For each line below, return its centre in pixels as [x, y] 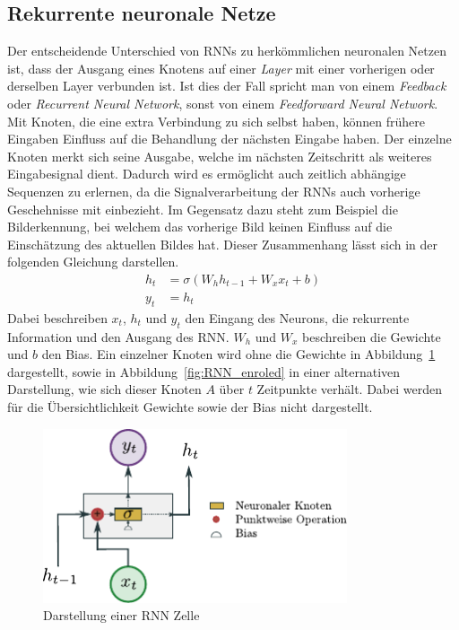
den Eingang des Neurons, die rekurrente [297, 317]
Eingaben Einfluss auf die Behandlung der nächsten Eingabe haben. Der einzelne [229, 139]
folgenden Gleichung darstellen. [93, 262]
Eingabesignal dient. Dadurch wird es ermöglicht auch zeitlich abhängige [207, 174]
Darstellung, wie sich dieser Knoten [104, 389]
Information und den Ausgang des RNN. [118, 336]
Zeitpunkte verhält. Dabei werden [350, 389]
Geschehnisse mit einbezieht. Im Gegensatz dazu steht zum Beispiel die [203, 209]
